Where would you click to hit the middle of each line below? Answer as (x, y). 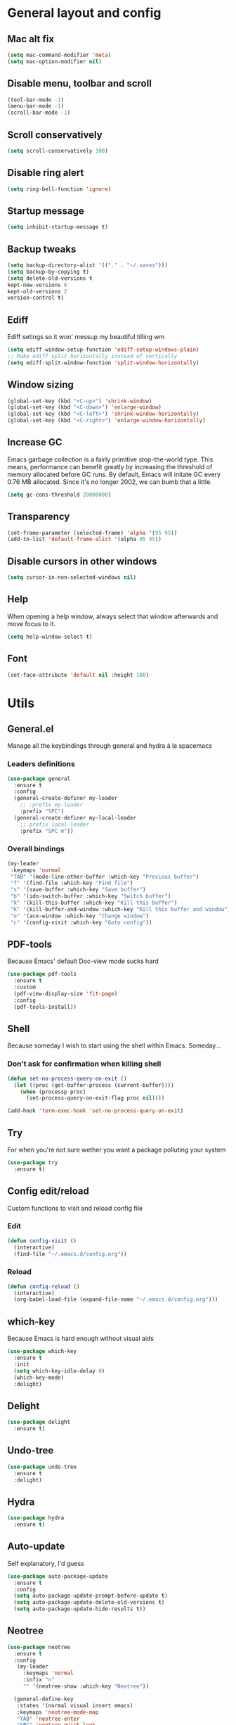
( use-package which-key (42, 1351)
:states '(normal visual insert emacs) (75, 1705)
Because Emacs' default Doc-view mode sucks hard (83, 961)
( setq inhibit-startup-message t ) (58, 227)
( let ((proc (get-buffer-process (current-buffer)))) (94, 1085)
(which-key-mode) (39, 1377)
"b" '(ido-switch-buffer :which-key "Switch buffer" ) (91, 896)
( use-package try (33, 1162)
